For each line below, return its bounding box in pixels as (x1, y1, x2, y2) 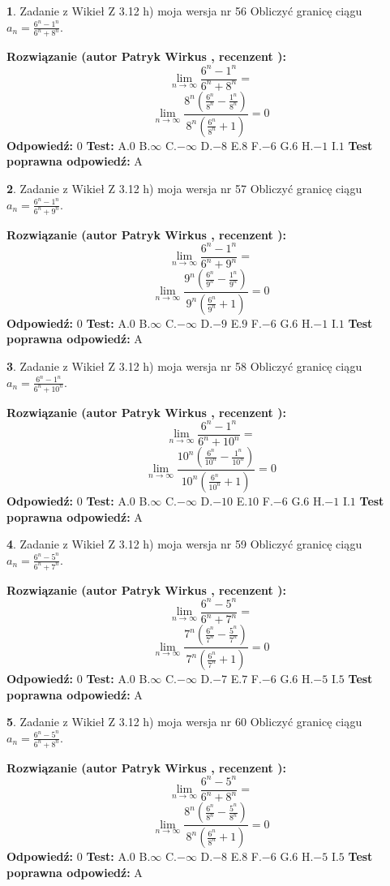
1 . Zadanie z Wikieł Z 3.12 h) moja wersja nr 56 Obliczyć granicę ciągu (6, 2, 362, 19)
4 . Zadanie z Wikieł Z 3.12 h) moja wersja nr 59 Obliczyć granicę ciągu (6, 535, 362, 553)
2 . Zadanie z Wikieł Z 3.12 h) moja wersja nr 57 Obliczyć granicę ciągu (6, 180, 362, 197)
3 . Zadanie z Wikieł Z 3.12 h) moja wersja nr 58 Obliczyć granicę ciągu (6, 358, 362, 375)
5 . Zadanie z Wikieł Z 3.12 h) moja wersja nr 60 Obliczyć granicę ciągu (6, 713, 362, 730)
